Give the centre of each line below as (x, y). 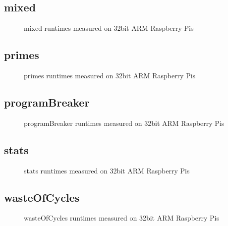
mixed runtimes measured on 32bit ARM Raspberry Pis (109, 28)
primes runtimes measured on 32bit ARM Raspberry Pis (110, 75)
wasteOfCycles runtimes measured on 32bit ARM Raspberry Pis (121, 218)
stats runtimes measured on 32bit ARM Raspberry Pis (107, 170)
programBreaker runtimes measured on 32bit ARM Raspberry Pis (124, 123)
